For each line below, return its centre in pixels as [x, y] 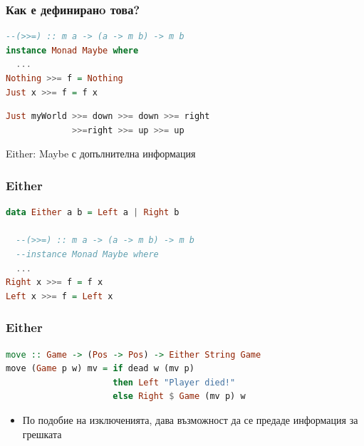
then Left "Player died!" [174, 382]
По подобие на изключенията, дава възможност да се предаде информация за [190, 419]
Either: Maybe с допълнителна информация [101, 154]
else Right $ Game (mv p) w [179, 396]
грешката [42, 434]
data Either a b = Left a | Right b [93, 213]
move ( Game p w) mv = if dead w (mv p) [100, 369]
